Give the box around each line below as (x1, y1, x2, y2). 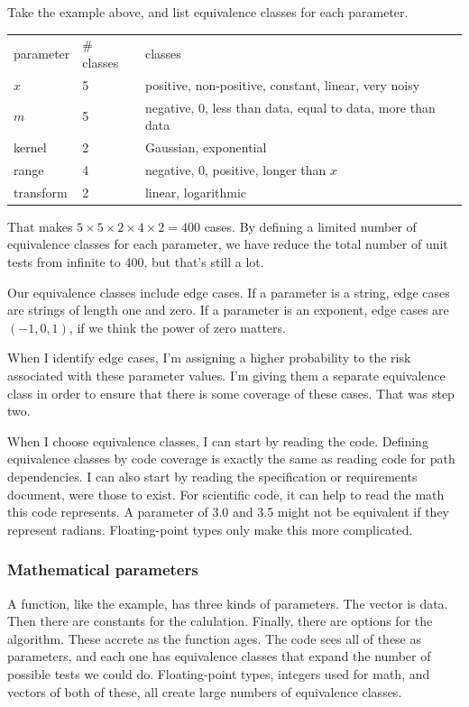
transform (14, 182, 68, 201)
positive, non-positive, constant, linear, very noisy (144, 75, 420, 94)
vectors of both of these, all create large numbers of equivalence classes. (7, 682, 402, 701)
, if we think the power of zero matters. (69, 317, 286, 336)
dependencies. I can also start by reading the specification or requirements (7, 466, 418, 485)
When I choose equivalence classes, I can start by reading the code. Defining (7, 431, 428, 450)
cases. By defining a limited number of (204, 216, 417, 235)
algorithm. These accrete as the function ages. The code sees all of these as (7, 629, 422, 647)
